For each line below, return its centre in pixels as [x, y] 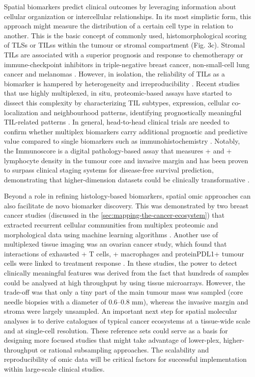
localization [21, 112]
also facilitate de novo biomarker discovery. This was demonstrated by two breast [126, 205]
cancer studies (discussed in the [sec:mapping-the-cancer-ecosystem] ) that [114, 215]
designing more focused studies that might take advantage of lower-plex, [113, 340]
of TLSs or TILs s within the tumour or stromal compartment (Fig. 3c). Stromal [125, 45]
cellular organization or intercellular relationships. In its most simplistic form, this [127, 16]
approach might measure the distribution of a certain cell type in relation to [119, 26]
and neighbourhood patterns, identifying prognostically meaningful [141, 112]
